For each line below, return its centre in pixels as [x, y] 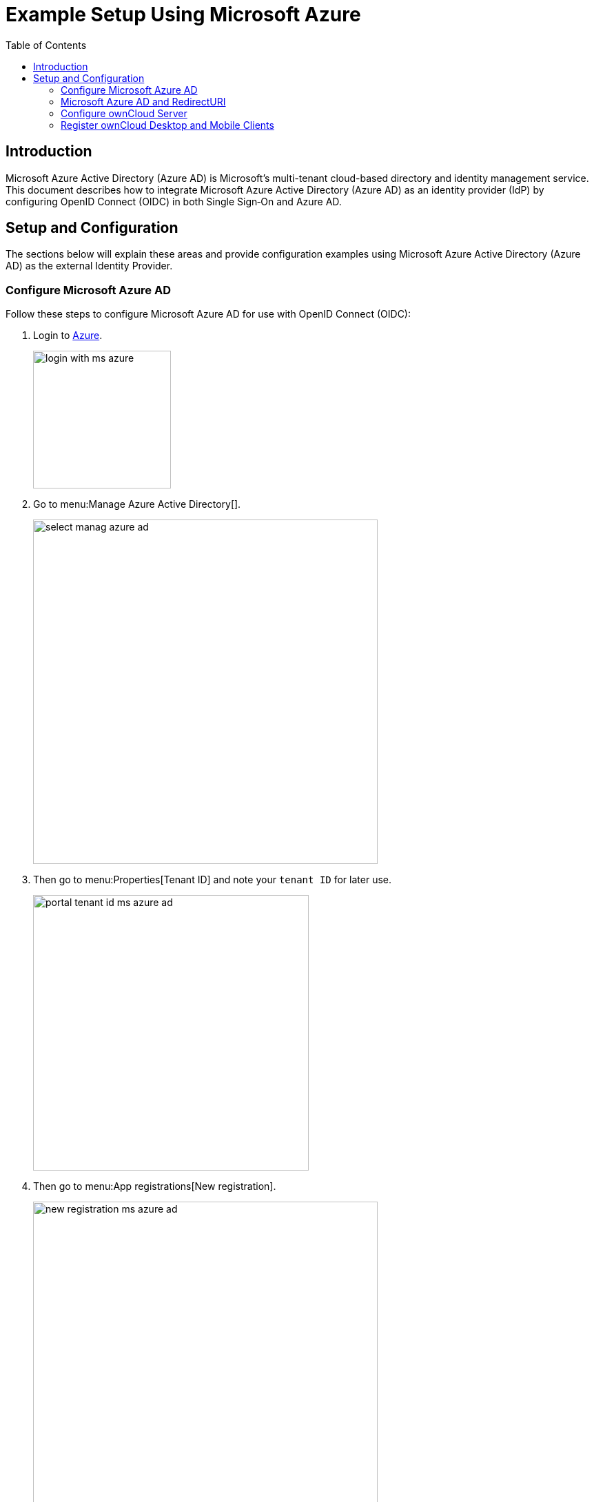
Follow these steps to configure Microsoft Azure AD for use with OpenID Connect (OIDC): [208, 314]
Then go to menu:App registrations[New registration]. [155, 1186]
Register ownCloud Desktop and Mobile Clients [167, 125]
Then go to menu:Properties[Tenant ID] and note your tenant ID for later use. [212, 880]
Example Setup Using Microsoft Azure [183, 14]
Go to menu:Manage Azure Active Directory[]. [137, 504]
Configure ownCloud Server [124, 113]
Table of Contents [46, 45]
